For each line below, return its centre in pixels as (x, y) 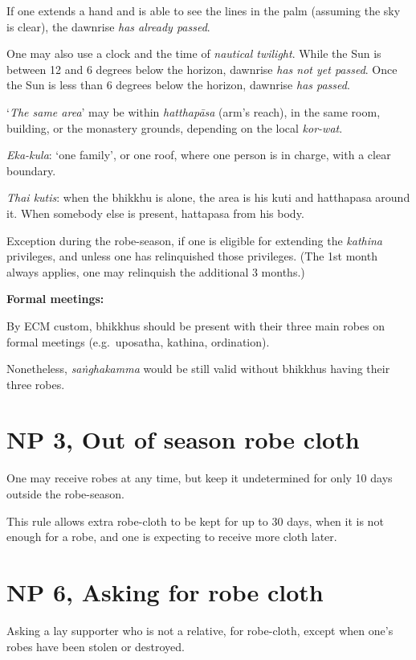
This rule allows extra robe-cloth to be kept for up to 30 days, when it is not (195, 521)
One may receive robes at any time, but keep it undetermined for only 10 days (200, 478)
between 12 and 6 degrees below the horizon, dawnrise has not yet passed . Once (202, 69)
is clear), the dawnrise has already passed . (108, 26)
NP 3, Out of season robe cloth (183, 439)
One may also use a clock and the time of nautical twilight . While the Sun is (194, 53)
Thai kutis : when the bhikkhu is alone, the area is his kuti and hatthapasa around (208, 197)
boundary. (31, 170)
